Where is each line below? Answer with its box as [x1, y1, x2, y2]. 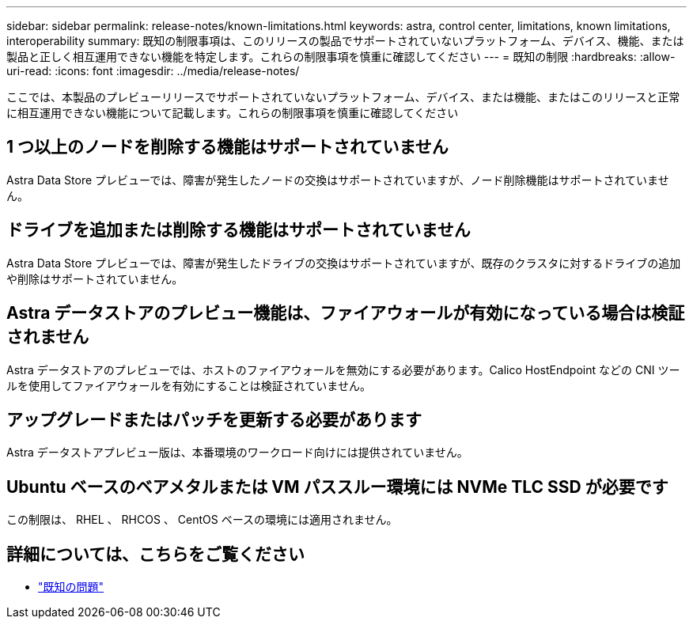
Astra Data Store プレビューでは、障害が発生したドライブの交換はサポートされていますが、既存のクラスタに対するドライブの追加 [6, 256, 681, 270]
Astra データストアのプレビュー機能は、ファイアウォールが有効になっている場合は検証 [6, 303, 685, 324]
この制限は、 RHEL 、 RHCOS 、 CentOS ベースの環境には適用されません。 [6, 513, 398, 527]
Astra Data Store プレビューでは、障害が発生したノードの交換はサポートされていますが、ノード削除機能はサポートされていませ [6, 172, 669, 187]
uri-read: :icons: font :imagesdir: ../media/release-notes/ [6, 64, 300, 78]
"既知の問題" [38, 580, 104, 594]
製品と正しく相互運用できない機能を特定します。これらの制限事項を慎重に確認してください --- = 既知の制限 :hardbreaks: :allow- [6, 50, 676, 63]
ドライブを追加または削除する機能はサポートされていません [6, 220, 471, 241]
